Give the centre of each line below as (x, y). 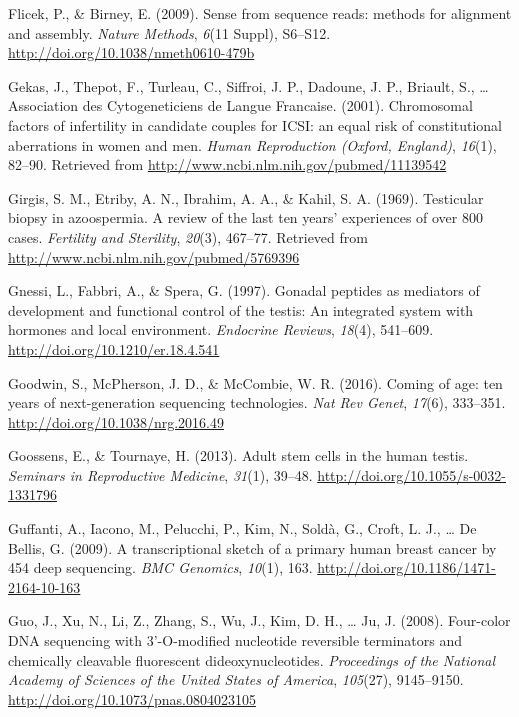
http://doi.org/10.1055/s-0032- (411, 474)
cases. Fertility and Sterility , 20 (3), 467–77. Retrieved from (188, 236)
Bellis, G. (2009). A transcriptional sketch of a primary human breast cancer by (252, 547)
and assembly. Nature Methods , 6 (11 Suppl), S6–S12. (169, 32)
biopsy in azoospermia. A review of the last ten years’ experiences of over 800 (245, 217)
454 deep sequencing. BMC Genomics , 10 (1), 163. (160, 567)
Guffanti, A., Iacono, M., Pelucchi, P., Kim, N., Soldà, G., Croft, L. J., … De (242, 528)
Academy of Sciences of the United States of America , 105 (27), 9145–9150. (236, 679)
